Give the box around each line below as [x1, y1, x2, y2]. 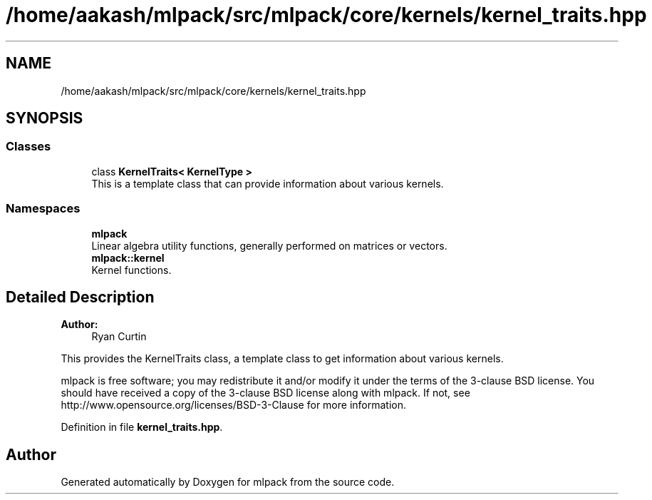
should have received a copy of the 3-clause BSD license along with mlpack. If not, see [61, 387, 470, 399]
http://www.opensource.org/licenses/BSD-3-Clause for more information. [61, 399, 406, 412]
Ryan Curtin [91, 330, 147, 343]
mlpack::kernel [91, 251, 165, 264]
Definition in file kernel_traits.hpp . [61, 421, 223, 434]
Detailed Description [6, 287, 155, 306]
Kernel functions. [91, 263, 172, 276]
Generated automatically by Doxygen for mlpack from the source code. [61, 476, 395, 489]
